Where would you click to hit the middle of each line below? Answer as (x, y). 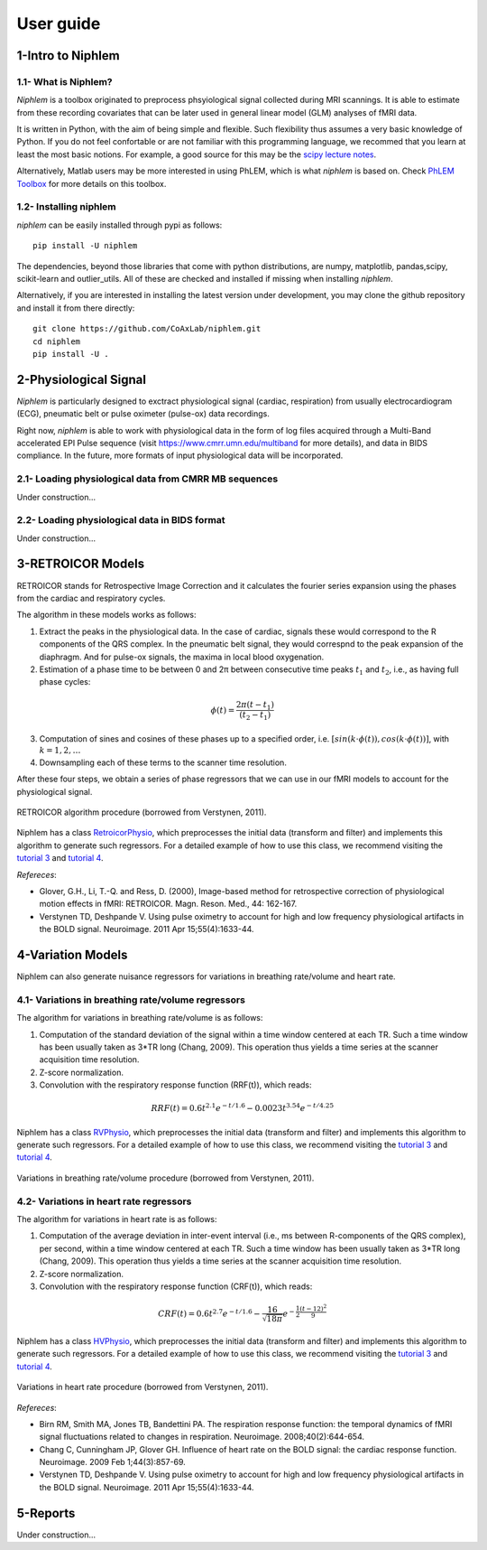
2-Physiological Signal (81, 379)
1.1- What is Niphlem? (64, 81)
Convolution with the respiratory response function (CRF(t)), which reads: (176, 1286)
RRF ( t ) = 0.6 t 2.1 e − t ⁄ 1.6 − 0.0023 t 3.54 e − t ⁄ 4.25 (242, 1108)
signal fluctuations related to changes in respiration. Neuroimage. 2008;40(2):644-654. (202, 1437)
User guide (59, 23)
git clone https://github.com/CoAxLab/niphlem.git (147, 329)
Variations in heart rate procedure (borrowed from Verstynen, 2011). (142, 1387)
